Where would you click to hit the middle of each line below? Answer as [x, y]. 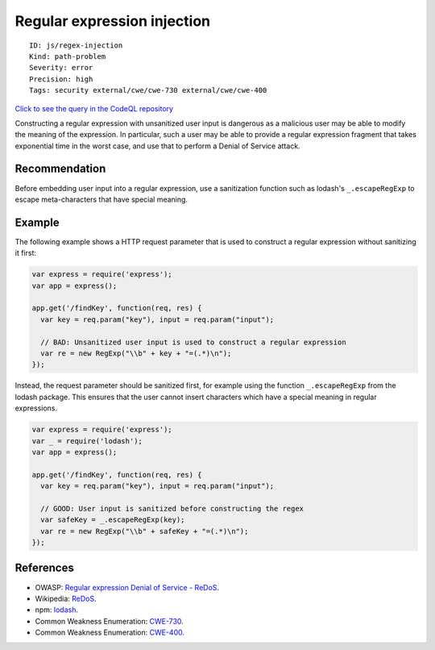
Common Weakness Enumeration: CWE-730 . [110, 621]
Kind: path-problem [68, 56]
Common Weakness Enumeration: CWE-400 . [110, 632]
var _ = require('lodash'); [87, 441]
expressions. [36, 408]
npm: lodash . [57, 610]
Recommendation [60, 169]
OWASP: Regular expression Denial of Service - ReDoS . [127, 587]
